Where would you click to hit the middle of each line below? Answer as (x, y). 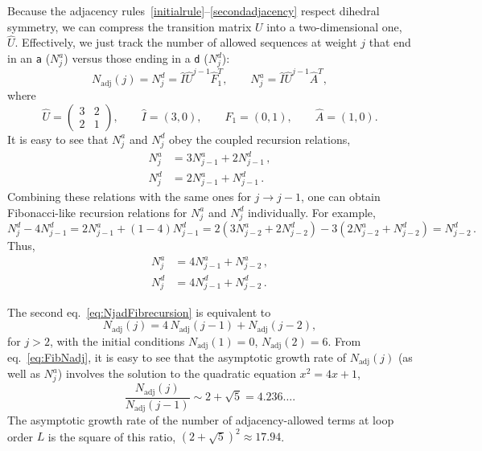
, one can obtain (341, 197)
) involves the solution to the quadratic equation (177, 373)
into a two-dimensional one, (334, 26)
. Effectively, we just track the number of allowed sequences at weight (186, 42)
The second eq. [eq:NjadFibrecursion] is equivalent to (139, 312)
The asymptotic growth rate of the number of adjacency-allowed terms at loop (201, 420)
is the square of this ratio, (112, 436)
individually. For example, (311, 212)
